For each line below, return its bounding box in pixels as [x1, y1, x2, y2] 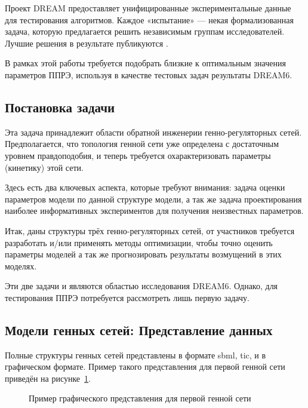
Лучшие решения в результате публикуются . [5, 36, 168, 49]
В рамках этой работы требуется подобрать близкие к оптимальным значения [5, 57, 286, 69]
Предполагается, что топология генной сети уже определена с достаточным [5, 137, 279, 150]
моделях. [5, 259, 37, 272]
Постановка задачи [5, 97, 115, 116]
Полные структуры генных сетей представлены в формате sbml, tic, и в [5, 348, 266, 361]
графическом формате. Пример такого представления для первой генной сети [5, 360, 285, 373]
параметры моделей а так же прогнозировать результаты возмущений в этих [5, 248, 282, 260]
